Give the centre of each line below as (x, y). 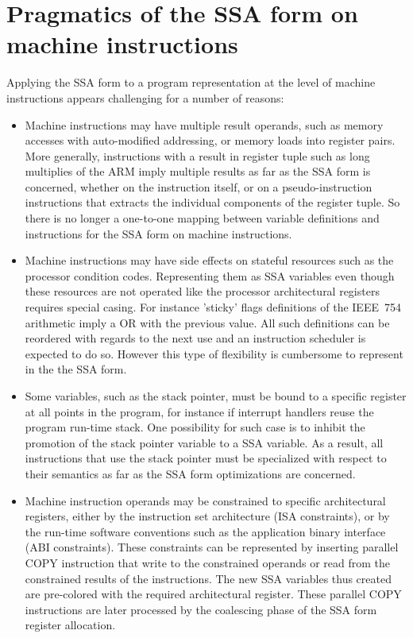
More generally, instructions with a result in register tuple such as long (197, 155)
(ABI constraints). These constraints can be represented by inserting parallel (212, 547)
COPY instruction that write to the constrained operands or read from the (208, 562)
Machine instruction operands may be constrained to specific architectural (205, 500)
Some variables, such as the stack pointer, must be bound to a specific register (216, 396)
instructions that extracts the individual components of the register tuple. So (212, 202)
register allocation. (70, 625)
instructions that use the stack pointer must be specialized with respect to (206, 458)
